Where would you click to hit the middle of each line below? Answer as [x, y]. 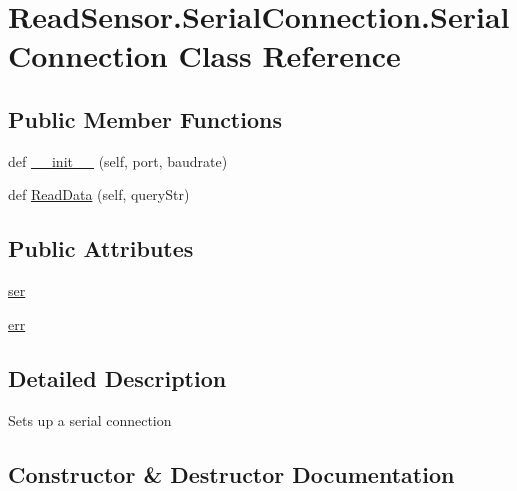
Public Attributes [101, 248]
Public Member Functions [145, 118]
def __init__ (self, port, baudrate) [118, 160]
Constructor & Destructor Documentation [231, 473]
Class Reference [289, 55]
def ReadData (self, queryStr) [99, 194]
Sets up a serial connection [90, 419]
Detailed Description [117, 377]
